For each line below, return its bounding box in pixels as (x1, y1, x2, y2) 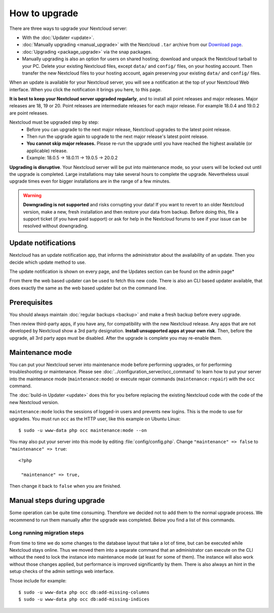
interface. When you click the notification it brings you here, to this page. (9, 86, 162, 92)
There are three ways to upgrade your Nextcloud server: (9, 25, 127, 31)
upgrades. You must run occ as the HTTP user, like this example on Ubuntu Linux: (9, 416, 181, 422)
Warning (23, 192, 42, 198)
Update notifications (9, 239, 76, 247)
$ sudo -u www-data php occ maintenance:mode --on (18, 427, 147, 433)
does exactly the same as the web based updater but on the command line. (9, 284, 167, 291)
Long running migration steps (9, 529, 84, 536)
